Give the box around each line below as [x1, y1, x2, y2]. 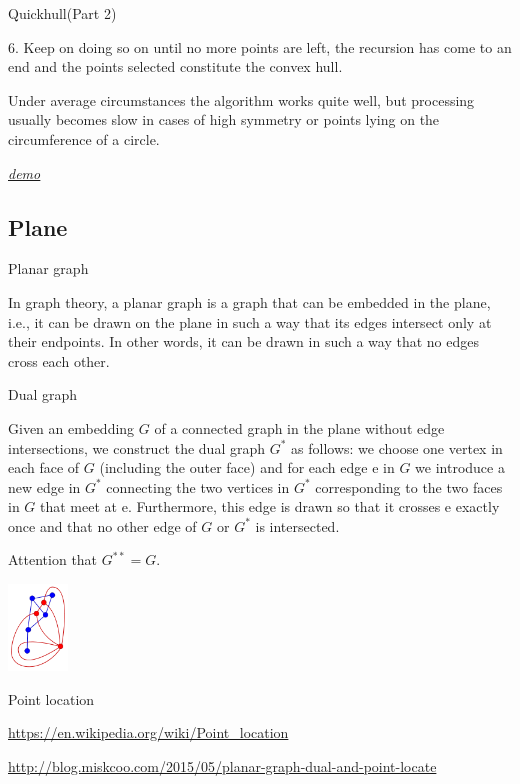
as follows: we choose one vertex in [291, 437, 503, 458]
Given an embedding [8, 417, 135, 438]
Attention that [8, 549, 98, 570]
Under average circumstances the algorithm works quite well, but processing [8, 89, 475, 110]
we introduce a [415, 457, 505, 478]
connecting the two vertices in [106, 476, 290, 497]
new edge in [8, 476, 81, 497]
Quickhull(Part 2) [8, 3, 117, 23]
